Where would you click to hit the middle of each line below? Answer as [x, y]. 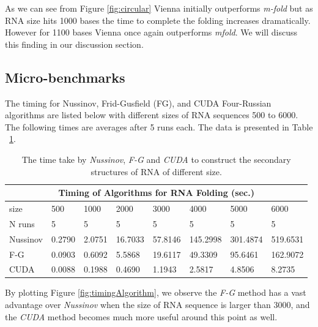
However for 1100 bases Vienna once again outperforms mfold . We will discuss [151, 32]
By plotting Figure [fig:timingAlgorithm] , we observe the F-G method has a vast [156, 292]
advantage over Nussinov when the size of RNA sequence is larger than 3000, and [157, 305]
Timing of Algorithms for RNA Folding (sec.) [156, 193]
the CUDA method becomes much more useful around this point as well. [141, 316]
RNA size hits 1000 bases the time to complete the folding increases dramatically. [158, 20]
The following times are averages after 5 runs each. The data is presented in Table [159, 126]
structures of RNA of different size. [156, 171]
